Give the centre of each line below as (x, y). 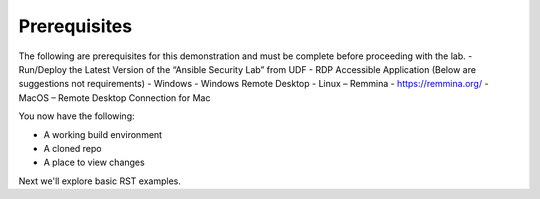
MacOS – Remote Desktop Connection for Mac (114, 97)
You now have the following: (76, 116)
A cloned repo (72, 148)
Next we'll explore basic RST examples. (100, 181)
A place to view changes (94, 162)
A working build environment (103, 134)
